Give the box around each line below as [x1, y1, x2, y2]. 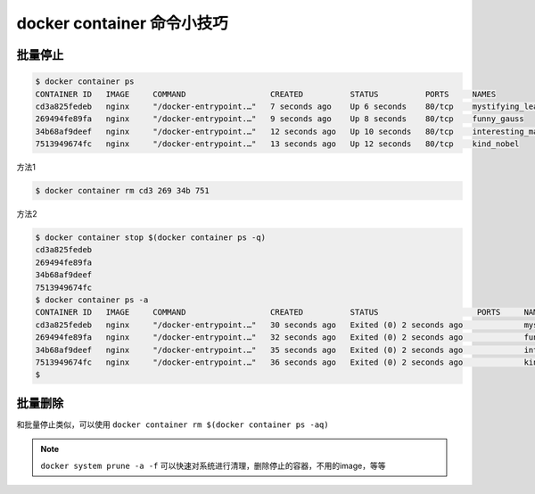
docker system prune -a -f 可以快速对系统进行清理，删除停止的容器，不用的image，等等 [40, 460, 386, 471]
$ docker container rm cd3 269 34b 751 [35, 185, 210, 196]
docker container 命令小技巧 [16, 13, 229, 33]
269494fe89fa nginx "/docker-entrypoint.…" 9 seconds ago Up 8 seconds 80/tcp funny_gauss [35, 114, 525, 124]
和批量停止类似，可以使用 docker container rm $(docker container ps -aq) [16, 419, 329, 430]
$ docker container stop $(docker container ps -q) [35, 233, 267, 243]
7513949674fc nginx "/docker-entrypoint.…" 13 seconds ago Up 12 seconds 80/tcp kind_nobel [35, 139, 520, 149]
